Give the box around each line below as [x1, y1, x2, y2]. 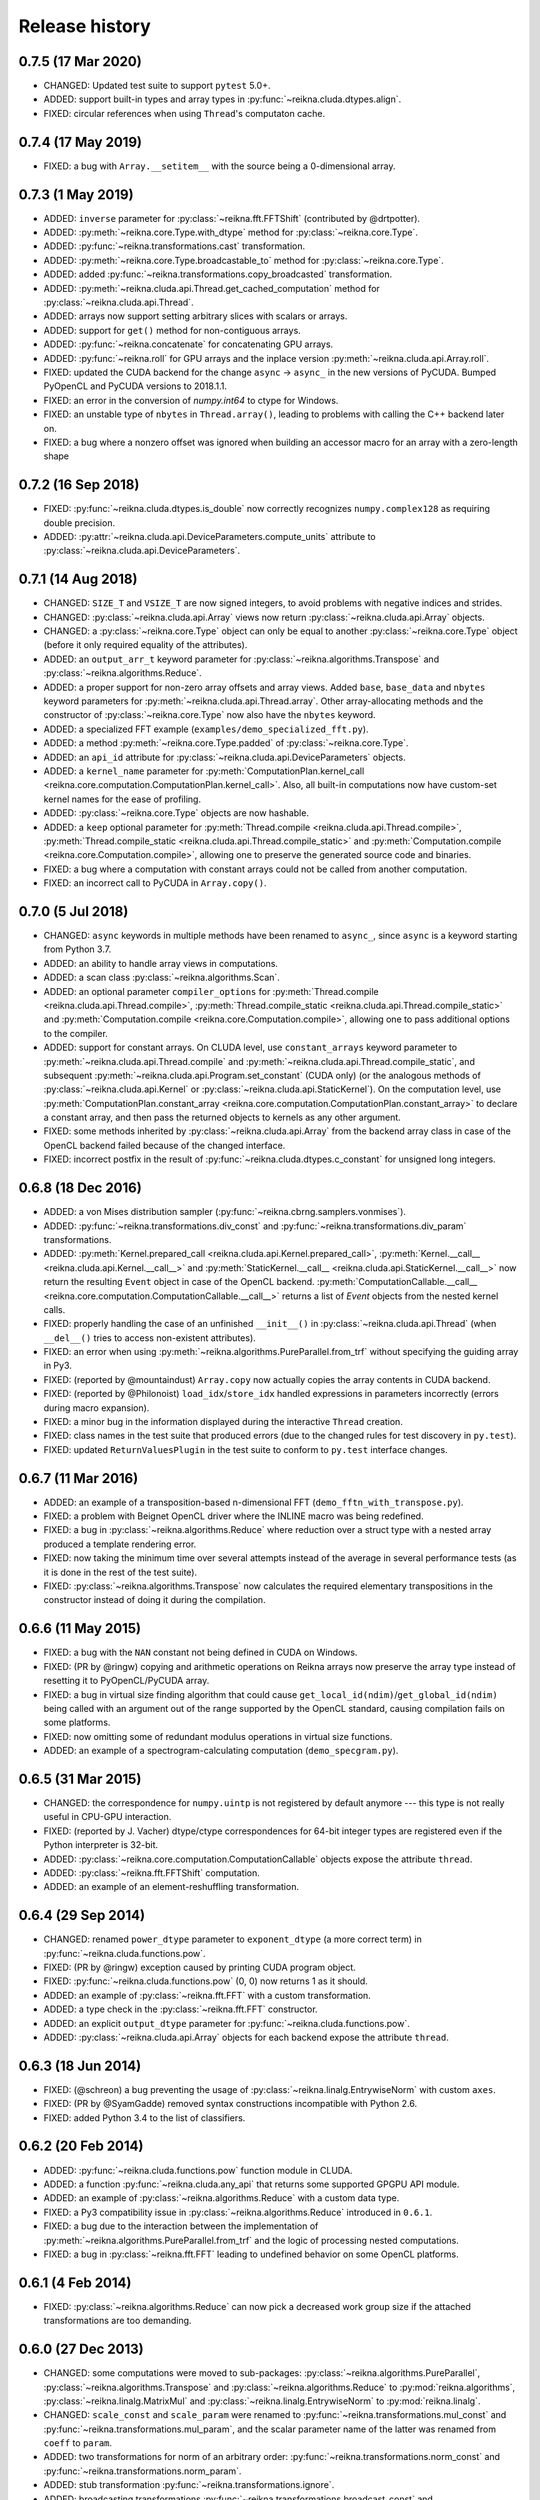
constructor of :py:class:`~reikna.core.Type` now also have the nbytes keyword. [43, 709, 376, 721]
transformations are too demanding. [43, 2315, 192, 2327]
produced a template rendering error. [43, 1538, 197, 1550]
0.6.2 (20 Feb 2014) [18, 2138, 144, 2155]
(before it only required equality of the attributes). [43, 639, 248, 651]
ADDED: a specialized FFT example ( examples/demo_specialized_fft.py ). [43, 723, 369, 735]
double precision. [43, 516, 115, 529]
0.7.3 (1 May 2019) [18, 186, 134, 203]
